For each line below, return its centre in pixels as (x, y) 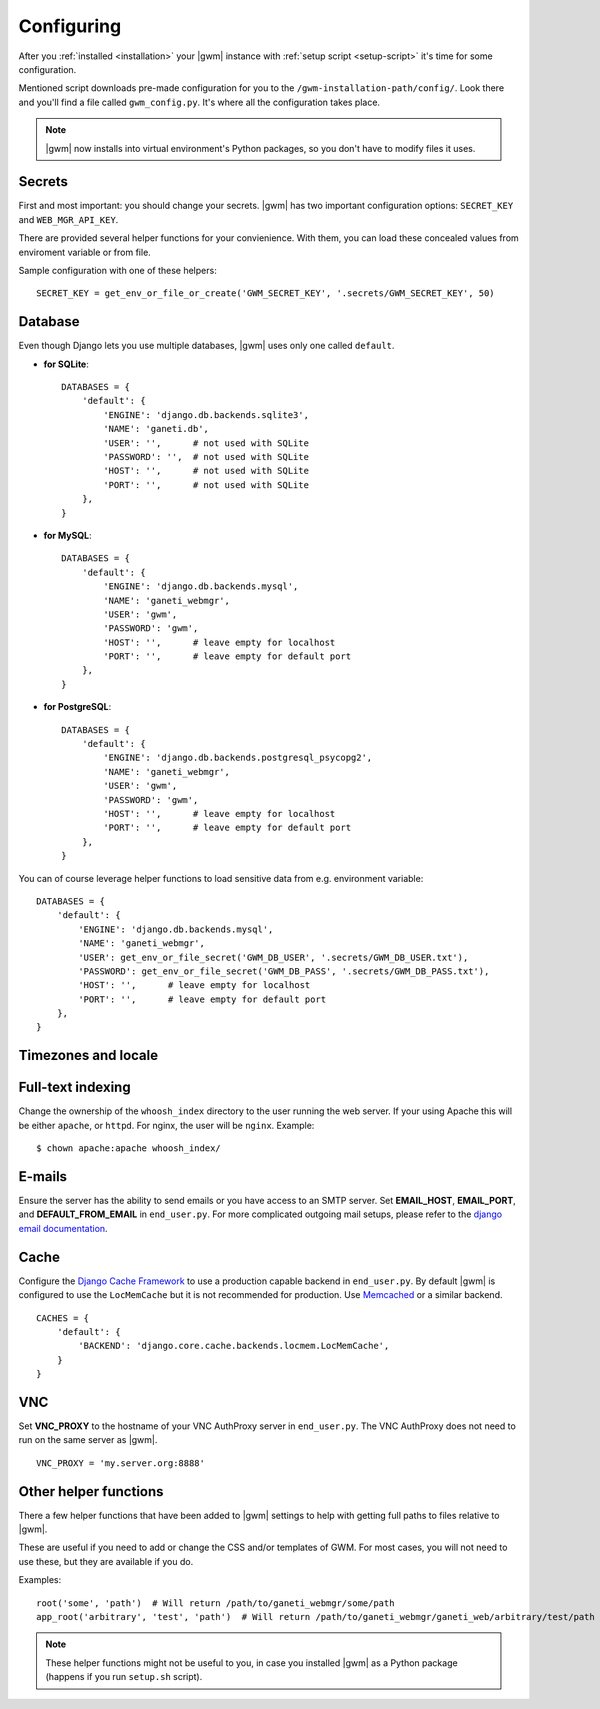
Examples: (40, 1580)
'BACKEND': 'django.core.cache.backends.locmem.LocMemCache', (234, 1346)
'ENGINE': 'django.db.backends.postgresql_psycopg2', (238, 758)
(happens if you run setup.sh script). (124, 1677)
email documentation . (63, 1228)
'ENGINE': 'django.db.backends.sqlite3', (206, 414)
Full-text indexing (74, 1087)
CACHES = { (63, 1318)
